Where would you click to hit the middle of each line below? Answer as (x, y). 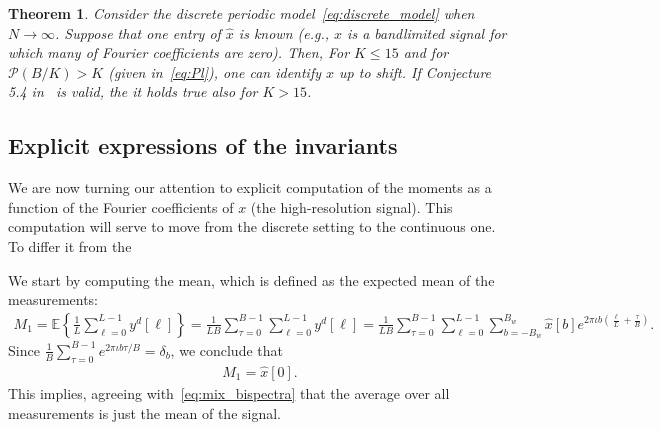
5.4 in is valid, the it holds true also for (133, 91)
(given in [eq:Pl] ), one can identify (215, 71)
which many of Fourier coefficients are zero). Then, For (179, 52)
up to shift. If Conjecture (415, 71)
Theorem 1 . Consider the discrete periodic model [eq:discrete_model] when (241, 13)
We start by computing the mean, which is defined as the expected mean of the (251, 279)
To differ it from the (70, 245)
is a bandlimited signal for (427, 32)
